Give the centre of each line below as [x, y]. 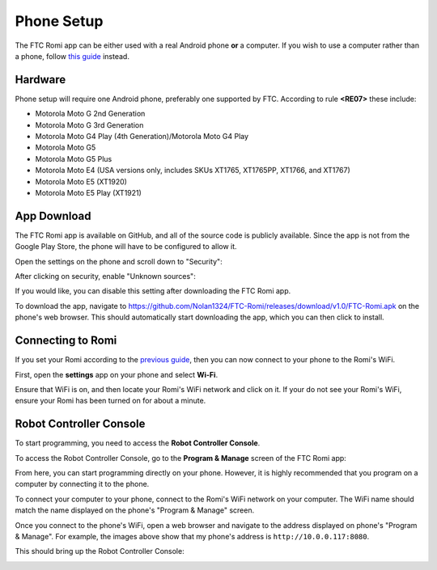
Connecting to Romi [66, 341]
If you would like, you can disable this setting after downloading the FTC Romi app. [153, 291]
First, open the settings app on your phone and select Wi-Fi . [117, 374]
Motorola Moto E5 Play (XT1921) [88, 192]
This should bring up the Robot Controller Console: [100, 551]
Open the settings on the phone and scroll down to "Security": [119, 261]
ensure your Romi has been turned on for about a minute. [110, 401]
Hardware [40, 80]
